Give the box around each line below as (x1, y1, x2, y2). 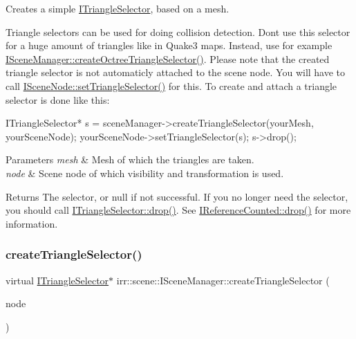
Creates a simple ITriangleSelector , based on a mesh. (6, 1, 229, 15)
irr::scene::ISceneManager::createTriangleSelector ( (116, 273, 330, 287)
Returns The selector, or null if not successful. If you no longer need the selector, (6, 189, 348, 203)
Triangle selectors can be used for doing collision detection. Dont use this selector (6, 24, 350, 39)
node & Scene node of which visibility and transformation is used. (6, 165, 284, 180)
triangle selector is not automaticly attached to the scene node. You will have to (6, 65, 346, 80)
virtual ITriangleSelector (6, 273, 109, 287)
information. (6, 216, 58, 230)
